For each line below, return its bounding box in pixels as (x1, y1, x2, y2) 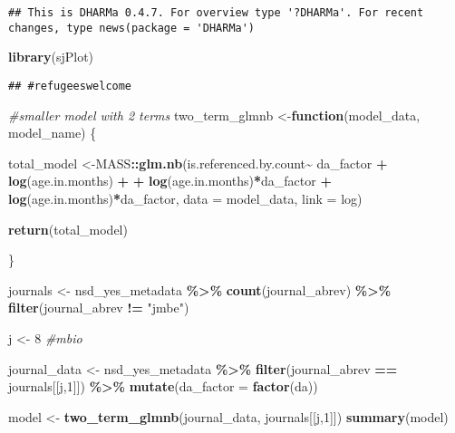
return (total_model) (8, 219, 128, 238)
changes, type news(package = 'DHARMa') (8, 21, 256, 34)
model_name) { (8, 123, 97, 142)
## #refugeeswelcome (8, 79, 132, 92)
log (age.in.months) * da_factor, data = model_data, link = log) (8, 188, 363, 207)
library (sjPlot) (8, 47, 94, 66)
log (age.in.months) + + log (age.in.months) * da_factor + (8, 171, 332, 190)
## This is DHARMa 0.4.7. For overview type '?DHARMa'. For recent (8, 6, 424, 19)
